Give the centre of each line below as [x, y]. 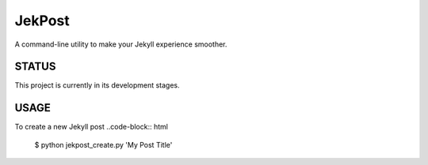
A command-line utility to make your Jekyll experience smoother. [121, 44]
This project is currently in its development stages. [97, 85]
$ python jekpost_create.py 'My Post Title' [103, 144]
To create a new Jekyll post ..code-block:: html [91, 127]
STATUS [35, 67]
